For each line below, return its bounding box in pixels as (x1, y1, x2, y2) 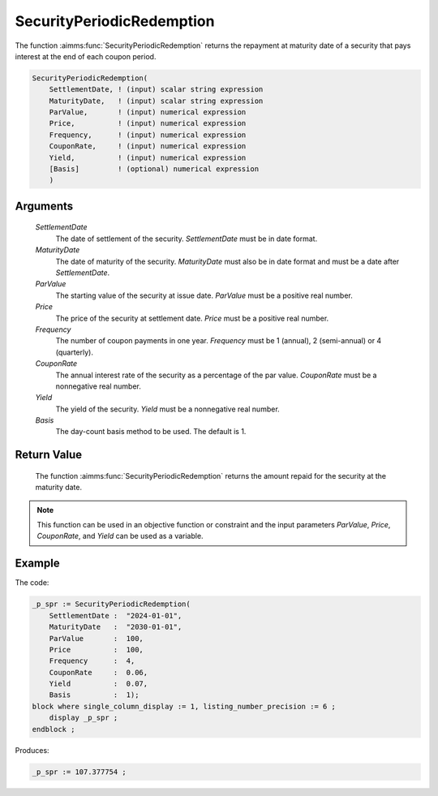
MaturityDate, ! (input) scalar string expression (49, 96, 264, 105)
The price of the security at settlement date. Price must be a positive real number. (55, 313, 329, 323)
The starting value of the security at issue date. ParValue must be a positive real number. (55, 290, 353, 300)
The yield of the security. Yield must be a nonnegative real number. (55, 404, 280, 414)
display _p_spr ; (49, 713, 118, 722)
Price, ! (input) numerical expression (49, 118, 247, 128)
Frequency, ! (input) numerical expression (49, 130, 247, 140)
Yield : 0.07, (49, 679, 148, 689)
